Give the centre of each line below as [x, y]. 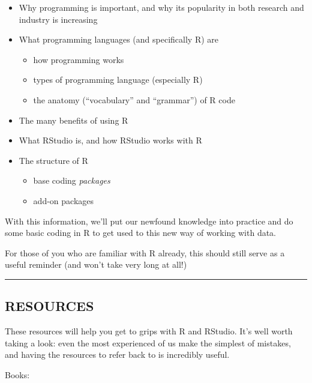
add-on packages [64, 200]
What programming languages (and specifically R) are [119, 39]
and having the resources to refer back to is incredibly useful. [117, 354]
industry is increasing [58, 19]
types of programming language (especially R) [118, 80]
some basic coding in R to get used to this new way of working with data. [141, 233]
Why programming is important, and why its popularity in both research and [161, 7]
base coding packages [72, 180]
